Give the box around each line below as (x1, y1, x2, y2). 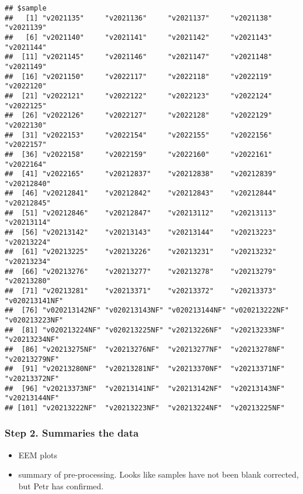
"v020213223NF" (5, 316, 64, 324)
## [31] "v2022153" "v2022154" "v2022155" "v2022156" (5, 131, 273, 139)
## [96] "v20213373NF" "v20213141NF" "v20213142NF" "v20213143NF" (5, 384, 285, 393)
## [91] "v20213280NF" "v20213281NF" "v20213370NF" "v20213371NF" (5, 365, 285, 373)
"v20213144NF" (5, 394, 60, 403)
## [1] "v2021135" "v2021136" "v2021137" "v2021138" (5, 13, 273, 22)
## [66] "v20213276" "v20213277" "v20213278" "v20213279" (5, 267, 277, 276)
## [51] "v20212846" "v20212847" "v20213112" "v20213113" (5, 208, 277, 217)
